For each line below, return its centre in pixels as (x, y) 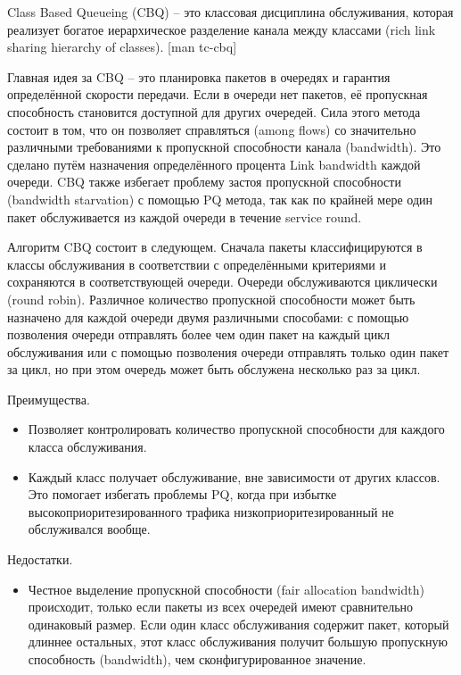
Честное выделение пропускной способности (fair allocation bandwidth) (226, 589)
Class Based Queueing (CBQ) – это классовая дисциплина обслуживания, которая (230, 12)
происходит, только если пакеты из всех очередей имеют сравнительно (221, 607)
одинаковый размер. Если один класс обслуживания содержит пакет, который (239, 624)
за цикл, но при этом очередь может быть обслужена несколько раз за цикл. (214, 369)
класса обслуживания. (87, 447)
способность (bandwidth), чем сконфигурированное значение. (197, 659)
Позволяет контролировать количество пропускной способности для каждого (236, 429)
